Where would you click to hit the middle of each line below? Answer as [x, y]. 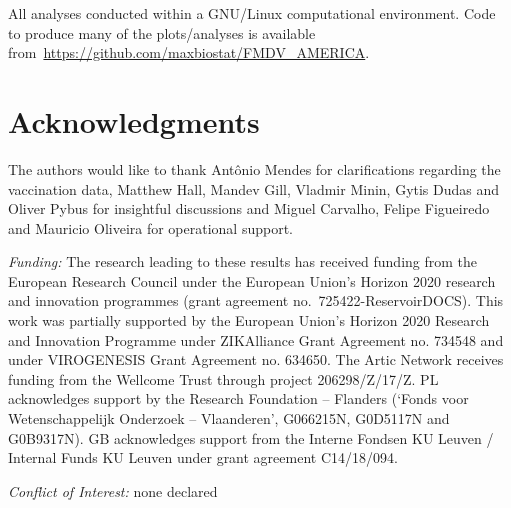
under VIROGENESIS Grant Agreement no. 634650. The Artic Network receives [256, 359]
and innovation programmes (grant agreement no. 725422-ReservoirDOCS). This [256, 300]
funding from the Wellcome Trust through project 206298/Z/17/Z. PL [223, 378]
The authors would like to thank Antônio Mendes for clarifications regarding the [254, 168]
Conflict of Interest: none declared [113, 490]
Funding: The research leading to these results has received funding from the [243, 261]
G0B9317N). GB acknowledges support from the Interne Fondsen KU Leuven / [251, 437]
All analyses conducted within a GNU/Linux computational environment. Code [252, 13]
